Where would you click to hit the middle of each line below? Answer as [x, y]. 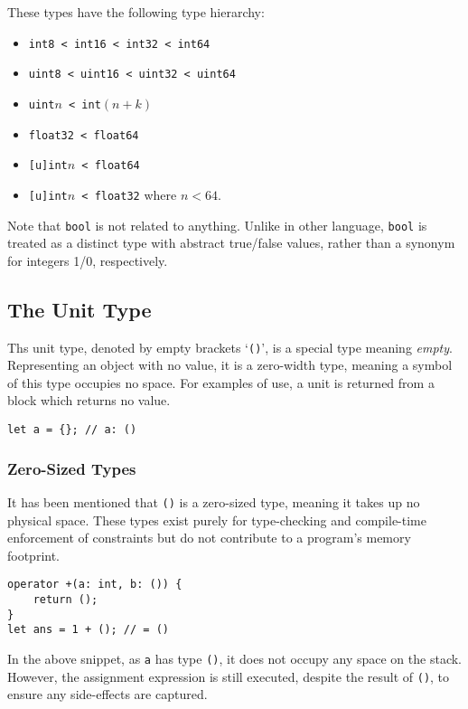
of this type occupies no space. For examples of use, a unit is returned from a [221, 382]
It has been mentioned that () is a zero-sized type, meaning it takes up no [214, 501]
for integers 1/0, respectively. [88, 260]
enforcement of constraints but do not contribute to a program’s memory [209, 538]
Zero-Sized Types [72, 468]
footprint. [34, 555]
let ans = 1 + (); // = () [88, 630]
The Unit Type [80, 309]
